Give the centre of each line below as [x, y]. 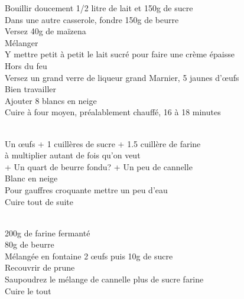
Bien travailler [30, 89]
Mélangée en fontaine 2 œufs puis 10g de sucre [89, 256]
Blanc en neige [31, 178]
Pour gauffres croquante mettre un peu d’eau [86, 189]
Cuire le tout [28, 290]
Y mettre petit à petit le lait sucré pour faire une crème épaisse [120, 54]
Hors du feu [26, 65]
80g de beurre [30, 244]
